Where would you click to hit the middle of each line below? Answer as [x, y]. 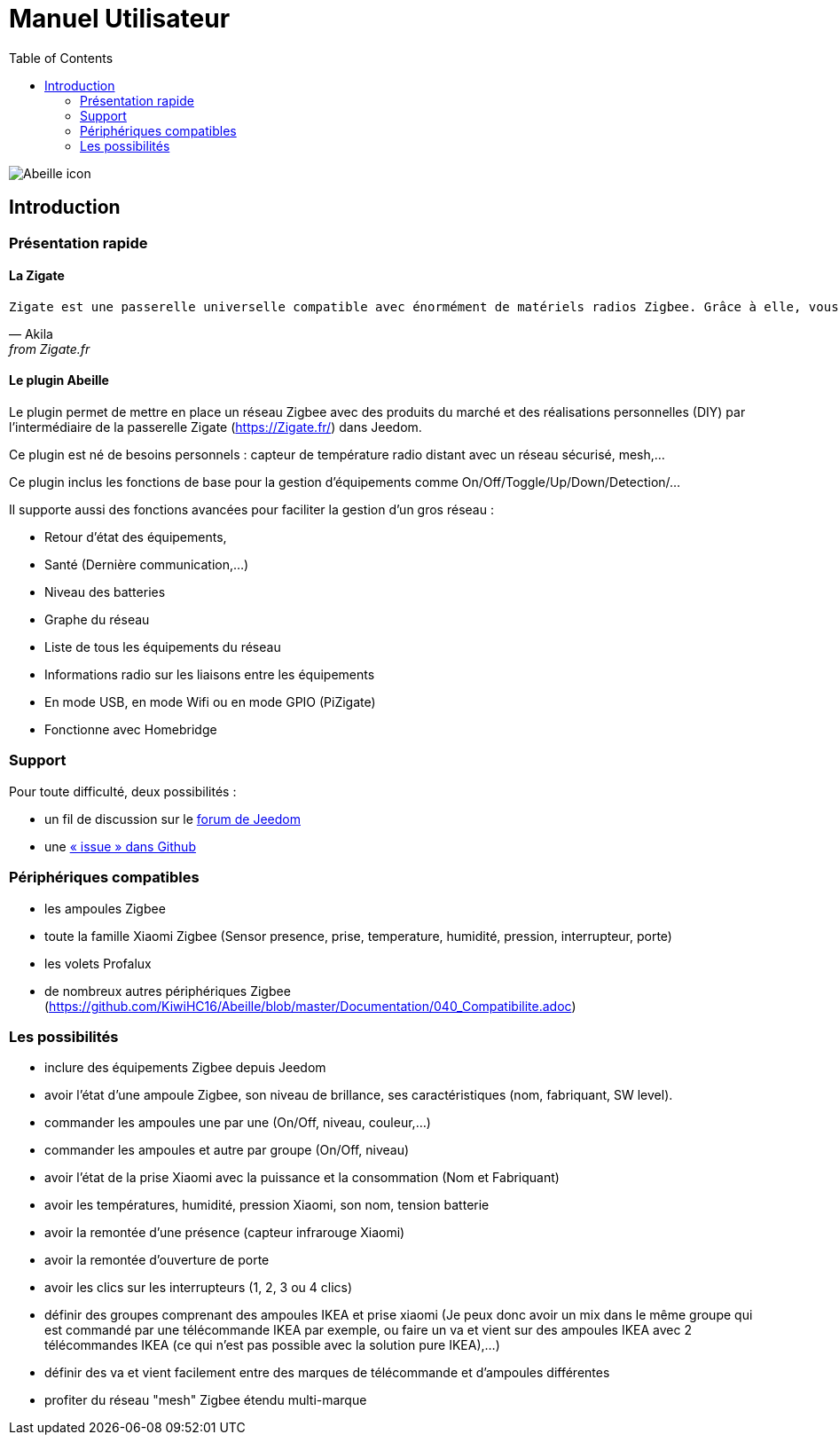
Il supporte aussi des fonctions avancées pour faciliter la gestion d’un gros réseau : [251, 510]
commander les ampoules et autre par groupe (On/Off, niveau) [227, 1150]
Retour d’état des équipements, [136, 537]
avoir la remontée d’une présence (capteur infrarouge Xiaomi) [225, 1233]
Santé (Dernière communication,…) [147, 565]
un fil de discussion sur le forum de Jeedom [173, 819]
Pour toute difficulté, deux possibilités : [123, 791]
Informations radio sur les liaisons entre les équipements [210, 675]
